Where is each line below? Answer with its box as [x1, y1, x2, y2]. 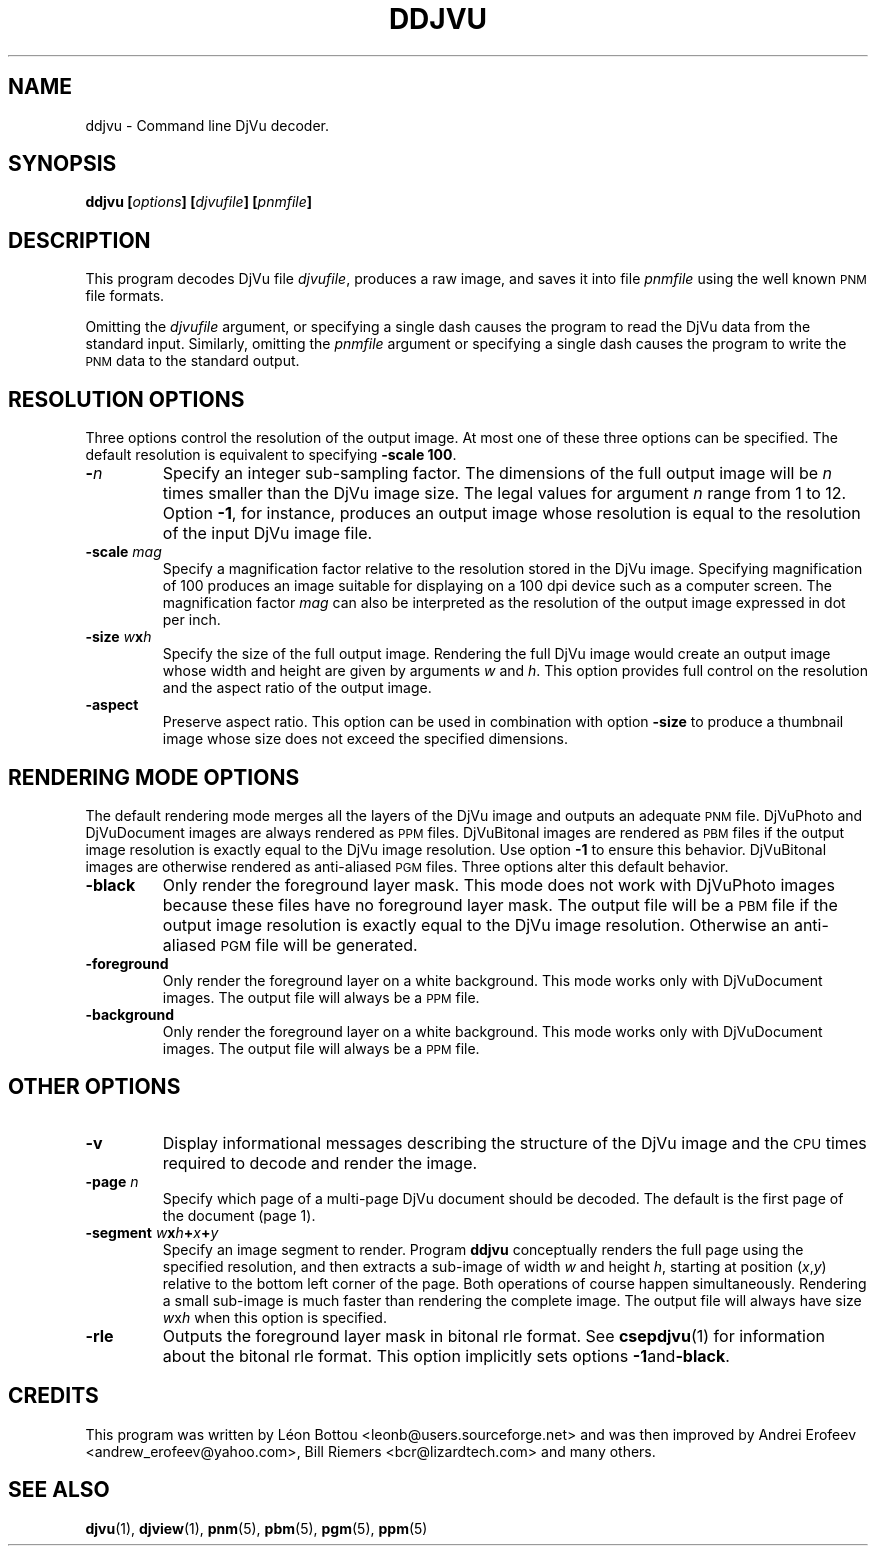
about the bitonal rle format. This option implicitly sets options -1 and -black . [162, 1345, 730, 1366]
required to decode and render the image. [162, 1152, 478, 1173]
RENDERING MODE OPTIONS [8, 764, 300, 790]
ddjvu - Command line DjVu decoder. [85, 116, 329, 134]
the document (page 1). [162, 1206, 316, 1224]
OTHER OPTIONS [8, 1074, 181, 1100]
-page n [85, 1172, 139, 1190]
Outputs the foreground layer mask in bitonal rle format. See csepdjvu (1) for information [162, 1325, 825, 1346]
